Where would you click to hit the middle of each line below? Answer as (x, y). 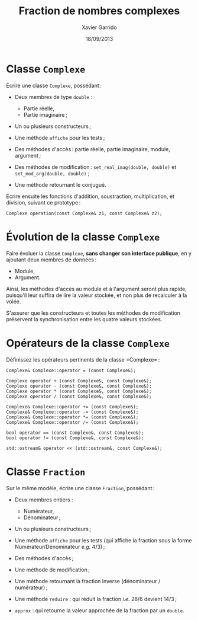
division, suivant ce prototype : (43, 202)
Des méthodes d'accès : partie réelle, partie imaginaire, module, (92, 149)
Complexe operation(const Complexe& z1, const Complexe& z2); (84, 213)
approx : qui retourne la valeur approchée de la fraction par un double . (99, 610)
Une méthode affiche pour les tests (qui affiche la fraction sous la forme (103, 540)
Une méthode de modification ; (52, 570)
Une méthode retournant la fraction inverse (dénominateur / (87, 581)
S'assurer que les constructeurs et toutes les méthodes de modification (93, 313)
